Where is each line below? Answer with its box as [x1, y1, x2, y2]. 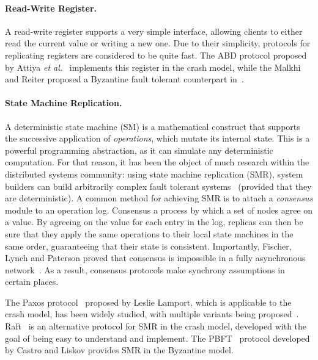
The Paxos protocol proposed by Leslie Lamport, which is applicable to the [5, 295, 292, 308]
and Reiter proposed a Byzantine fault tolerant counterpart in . [5, 73, 244, 85]
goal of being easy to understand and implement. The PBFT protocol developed [5, 331, 310, 344]
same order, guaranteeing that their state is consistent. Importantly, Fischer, [5, 239, 292, 252]
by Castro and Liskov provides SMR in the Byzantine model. [5, 344, 234, 356]
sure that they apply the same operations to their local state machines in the [5, 227, 294, 240]
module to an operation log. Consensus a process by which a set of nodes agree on [5, 203, 313, 216]
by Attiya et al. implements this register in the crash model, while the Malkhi [5, 60, 301, 73]
